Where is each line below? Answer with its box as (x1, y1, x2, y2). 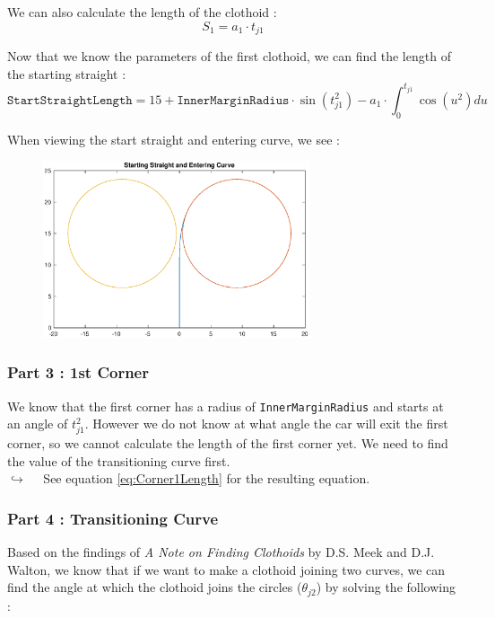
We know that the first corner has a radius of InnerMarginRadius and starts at (7, 396, 444, 415)
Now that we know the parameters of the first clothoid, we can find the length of (7, 47, 451, 66)
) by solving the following (316, 578, 456, 596)
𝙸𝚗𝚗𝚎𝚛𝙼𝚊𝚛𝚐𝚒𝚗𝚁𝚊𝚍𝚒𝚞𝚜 (177, 93, 290, 107)
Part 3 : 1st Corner (7, 361, 149, 384)
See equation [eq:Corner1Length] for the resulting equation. (43, 469, 370, 488)
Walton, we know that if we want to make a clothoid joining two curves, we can (7, 560, 446, 578)
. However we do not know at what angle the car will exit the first (84, 414, 448, 433)
